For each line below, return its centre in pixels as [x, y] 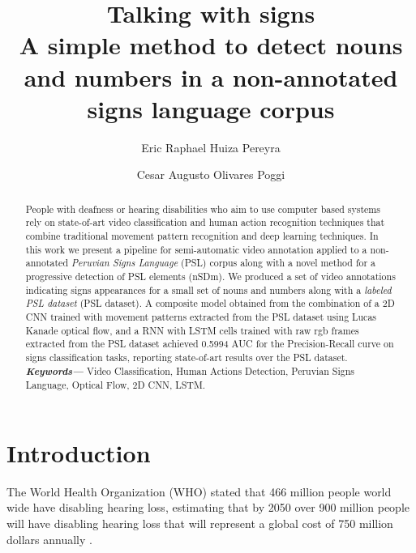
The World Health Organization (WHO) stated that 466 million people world [199, 491]
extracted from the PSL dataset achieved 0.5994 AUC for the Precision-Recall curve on [210, 344]
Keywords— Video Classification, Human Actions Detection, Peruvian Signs [190, 370]
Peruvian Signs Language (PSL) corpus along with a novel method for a [223, 263]
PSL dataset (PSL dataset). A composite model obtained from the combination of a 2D [210, 303]
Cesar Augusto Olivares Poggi [211, 174]
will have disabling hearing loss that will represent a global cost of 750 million [200, 523]
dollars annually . [49, 539]
